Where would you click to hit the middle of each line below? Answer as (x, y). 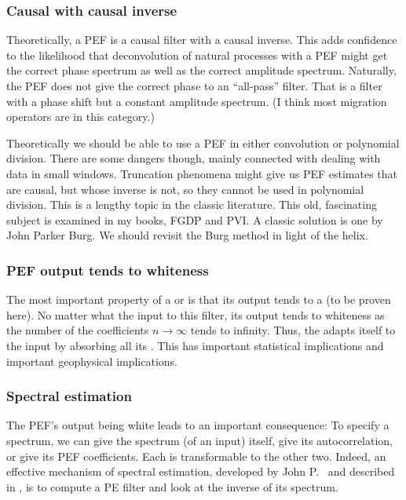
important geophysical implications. (92, 361)
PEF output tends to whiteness (108, 270)
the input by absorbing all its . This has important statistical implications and (195, 345)
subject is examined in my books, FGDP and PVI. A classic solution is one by (195, 219)
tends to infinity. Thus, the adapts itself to (293, 330)
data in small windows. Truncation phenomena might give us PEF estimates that (202, 173)
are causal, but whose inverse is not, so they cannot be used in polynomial (185, 189)
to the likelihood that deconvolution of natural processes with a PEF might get (197, 55)
